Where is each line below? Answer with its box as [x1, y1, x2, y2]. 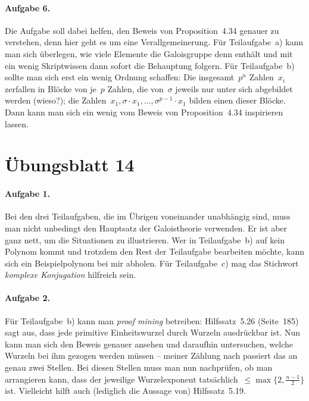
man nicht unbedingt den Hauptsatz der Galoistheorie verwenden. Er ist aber [5, 221, 288, 234]
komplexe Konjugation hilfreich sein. [5, 268, 136, 281]
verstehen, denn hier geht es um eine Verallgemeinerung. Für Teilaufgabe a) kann [5, 36, 304, 48]
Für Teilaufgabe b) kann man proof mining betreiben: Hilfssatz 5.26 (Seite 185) [5, 314, 299, 327]
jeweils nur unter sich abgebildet [175, 82, 293, 95]
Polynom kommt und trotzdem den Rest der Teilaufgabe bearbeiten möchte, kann [5, 245, 305, 258]
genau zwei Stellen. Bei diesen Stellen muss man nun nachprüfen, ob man [5, 361, 273, 374]
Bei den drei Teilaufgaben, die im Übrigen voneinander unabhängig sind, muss [5, 210, 291, 223]
